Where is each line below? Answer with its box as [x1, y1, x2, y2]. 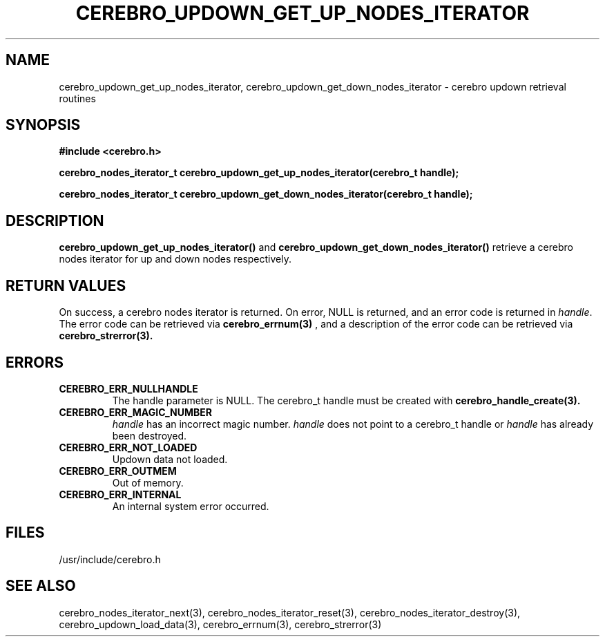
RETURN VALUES [6, 276, 126, 294]
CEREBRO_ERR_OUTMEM [59, 464, 177, 477]
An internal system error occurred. [112, 500, 269, 512]
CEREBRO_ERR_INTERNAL [59, 488, 182, 500]
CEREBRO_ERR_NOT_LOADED [59, 441, 198, 453]
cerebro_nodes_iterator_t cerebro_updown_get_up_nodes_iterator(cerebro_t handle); [59, 167, 459, 179]
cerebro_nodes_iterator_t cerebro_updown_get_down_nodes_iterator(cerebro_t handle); [59, 188, 473, 200]
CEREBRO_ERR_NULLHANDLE [59, 382, 198, 395]
